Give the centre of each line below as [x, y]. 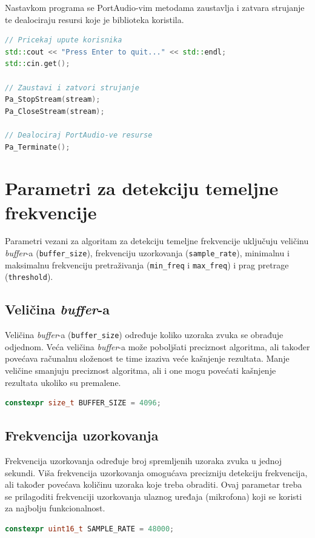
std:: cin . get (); [38, 64]
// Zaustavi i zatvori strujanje [72, 88]
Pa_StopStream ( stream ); [53, 100]
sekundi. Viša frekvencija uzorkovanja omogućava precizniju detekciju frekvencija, [156, 472]
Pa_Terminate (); [38, 147]
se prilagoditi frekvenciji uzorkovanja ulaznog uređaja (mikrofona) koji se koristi [154, 496]
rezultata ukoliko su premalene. [63, 382]
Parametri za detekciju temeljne [142, 188]
